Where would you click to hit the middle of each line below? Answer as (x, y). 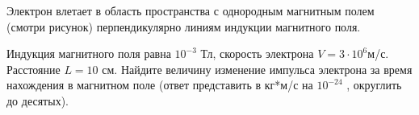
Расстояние (34, 69)
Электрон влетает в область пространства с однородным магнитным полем (191, 10)
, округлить (374, 85)
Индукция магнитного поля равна (89, 53)
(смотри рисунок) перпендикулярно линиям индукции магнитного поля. (184, 26)
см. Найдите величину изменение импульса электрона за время (257, 69)
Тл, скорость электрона (257, 53)
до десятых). (38, 100)
